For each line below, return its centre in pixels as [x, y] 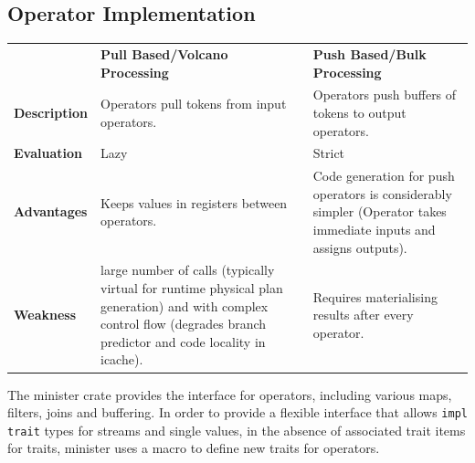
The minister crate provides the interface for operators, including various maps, [230, 394]
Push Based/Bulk [369, 53]
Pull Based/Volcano [164, 53]
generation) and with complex [185, 305]
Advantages [51, 211]
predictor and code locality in [183, 341]
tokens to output [359, 112]
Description [51, 112]
